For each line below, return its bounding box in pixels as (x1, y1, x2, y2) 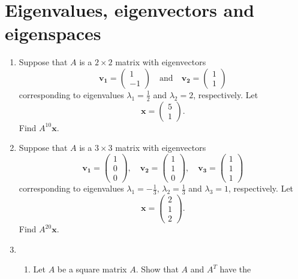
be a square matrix (57, 263, 127, 275)
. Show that (136, 263, 179, 275)
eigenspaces (5, 21, 101, 46)
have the (219, 263, 251, 275)
